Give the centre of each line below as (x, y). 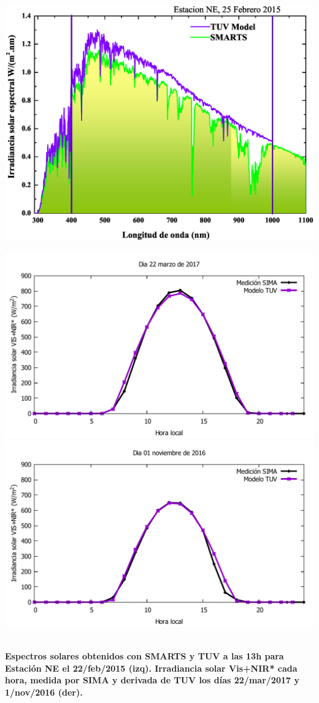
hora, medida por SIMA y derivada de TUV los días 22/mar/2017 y (152, 680)
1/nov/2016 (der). (44, 692)
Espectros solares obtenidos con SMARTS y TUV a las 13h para (144, 656)
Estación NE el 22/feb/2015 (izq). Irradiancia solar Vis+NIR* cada (151, 668)
